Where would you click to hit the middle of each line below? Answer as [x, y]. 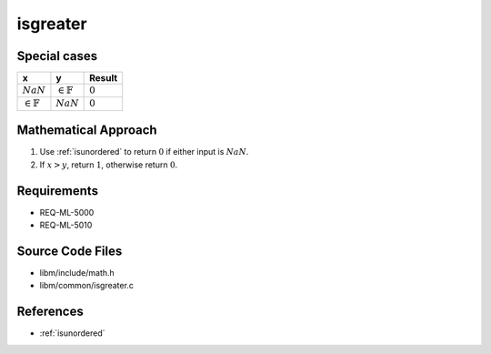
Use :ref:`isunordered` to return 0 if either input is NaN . [144, 152]
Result [104, 78]
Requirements [58, 191]
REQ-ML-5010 [66, 225]
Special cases [57, 56]
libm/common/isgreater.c [86, 286]
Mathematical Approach [87, 131]
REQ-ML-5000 [67, 212]
